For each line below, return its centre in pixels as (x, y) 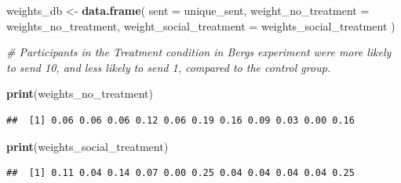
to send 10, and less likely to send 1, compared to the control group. (169, 67)
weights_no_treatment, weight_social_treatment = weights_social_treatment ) (201, 25)
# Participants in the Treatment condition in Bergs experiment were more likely (199, 52)
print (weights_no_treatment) (80, 93)
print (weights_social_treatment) (87, 146)
